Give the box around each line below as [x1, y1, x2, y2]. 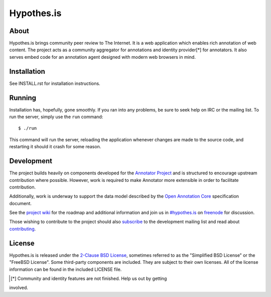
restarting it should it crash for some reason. [9, 144, 101, 150]
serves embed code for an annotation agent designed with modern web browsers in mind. [9, 54, 196, 60]
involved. [9, 284, 29, 291]
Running [9, 93, 37, 102]
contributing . [9, 226, 36, 232]
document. [9, 200, 32, 206]
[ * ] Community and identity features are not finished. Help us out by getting [11, 275, 167, 281]
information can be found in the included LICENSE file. [9, 266, 122, 272]
